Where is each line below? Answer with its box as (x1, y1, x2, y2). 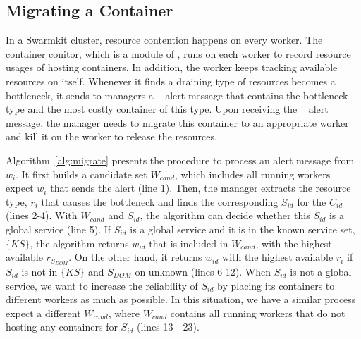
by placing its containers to (217, 278, 335, 292)
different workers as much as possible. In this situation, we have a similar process (6, 292, 356, 307)
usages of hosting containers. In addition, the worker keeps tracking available (6, 60, 338, 75)
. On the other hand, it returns (68, 249, 202, 264)
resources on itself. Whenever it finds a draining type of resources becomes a (6, 73, 336, 88)
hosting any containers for (6, 319, 118, 334)
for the (297, 194, 326, 209)
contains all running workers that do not (170, 305, 345, 320)
